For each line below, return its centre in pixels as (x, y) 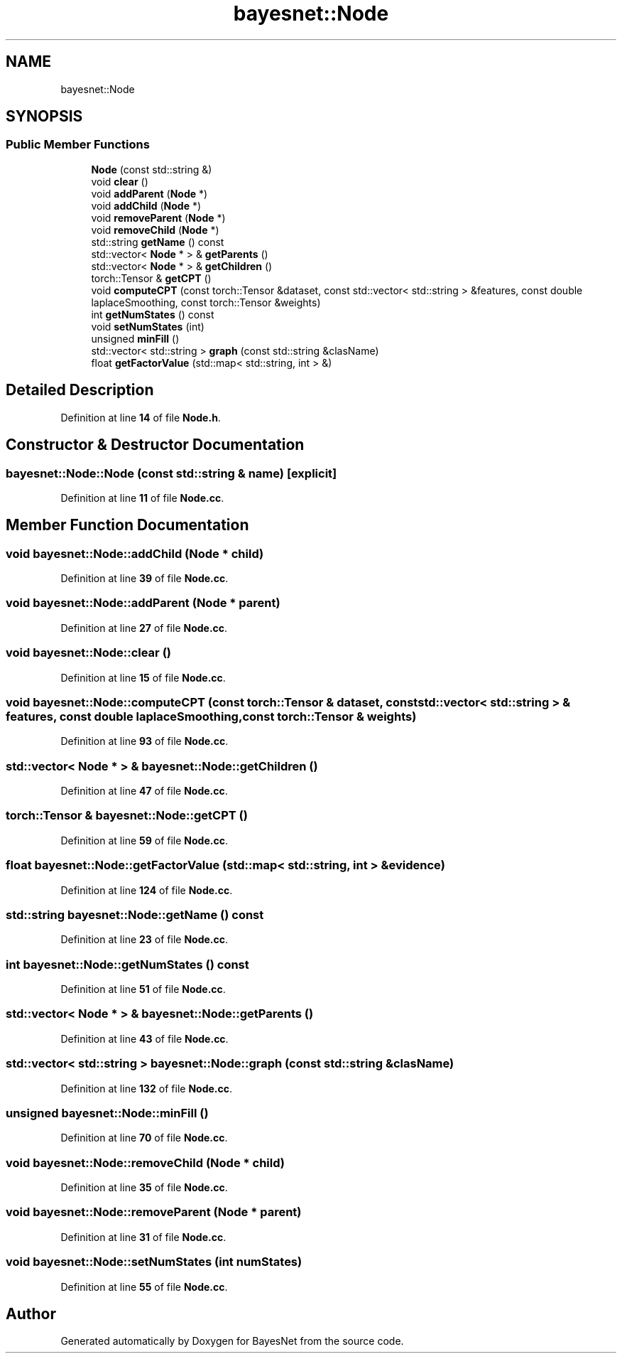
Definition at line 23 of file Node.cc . (144, 940)
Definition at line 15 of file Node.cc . (143, 677)
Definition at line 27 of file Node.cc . (144, 628)
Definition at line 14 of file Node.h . (141, 417)
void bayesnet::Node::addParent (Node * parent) (143, 603)
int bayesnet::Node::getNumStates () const (127, 964)
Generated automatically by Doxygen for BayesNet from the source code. (232, 1341)
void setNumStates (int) (148, 326)
